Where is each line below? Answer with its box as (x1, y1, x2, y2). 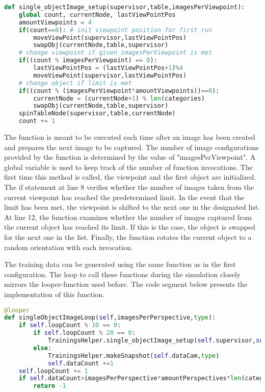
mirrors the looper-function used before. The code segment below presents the (4, 279, 248, 289)
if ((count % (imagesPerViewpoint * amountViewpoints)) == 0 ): (18, 87, 220, 94)
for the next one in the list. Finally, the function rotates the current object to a (4, 231, 252, 242)
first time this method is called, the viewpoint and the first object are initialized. (4, 171, 256, 182)
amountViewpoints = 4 (18, 18, 92, 26)
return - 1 (33, 382, 66, 390)
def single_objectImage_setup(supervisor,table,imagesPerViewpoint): (4, 4, 245, 11)
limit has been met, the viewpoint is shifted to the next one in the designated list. (4, 202, 260, 212)
